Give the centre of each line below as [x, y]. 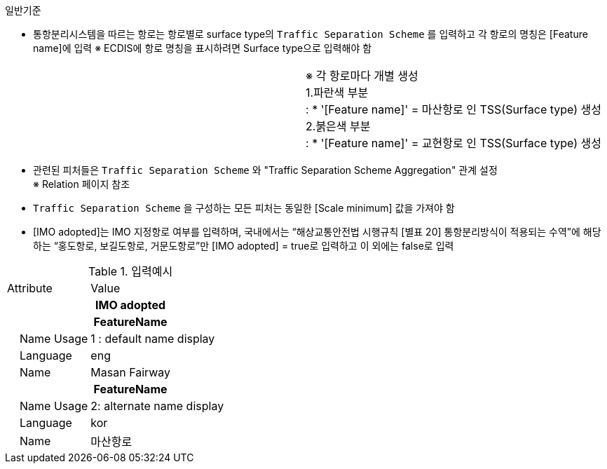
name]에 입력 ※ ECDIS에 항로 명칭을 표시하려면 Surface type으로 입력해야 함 [203, 48]
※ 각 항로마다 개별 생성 [362, 76]
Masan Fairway [131, 372]
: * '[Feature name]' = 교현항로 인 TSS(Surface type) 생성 [454, 143]
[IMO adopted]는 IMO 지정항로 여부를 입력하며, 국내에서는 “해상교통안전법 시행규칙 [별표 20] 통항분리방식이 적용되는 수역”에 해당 [317, 232]
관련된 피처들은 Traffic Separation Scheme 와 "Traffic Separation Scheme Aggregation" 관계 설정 [265, 170]
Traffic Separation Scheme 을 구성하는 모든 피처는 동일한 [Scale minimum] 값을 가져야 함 [244, 208]
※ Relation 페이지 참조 [82, 184]
